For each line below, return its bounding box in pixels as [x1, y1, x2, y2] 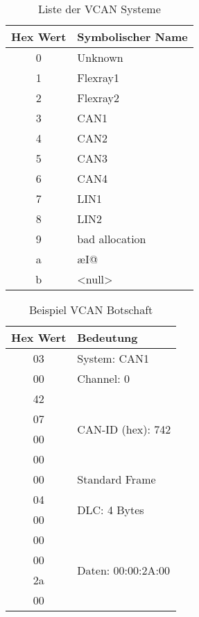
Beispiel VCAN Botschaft [28, 302, 153, 318]
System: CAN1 [77, 350, 149, 366]
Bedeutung [77, 329, 138, 345]
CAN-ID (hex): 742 [77, 420, 171, 437]
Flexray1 [77, 69, 120, 85]
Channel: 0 [77, 370, 130, 386]
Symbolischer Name [77, 28, 188, 44]
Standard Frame [77, 471, 156, 487]
